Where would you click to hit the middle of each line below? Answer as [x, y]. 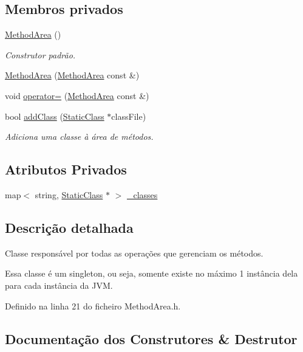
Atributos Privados [66, 169]
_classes [142, 194]
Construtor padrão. [40, 54]
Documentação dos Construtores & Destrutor [151, 338]
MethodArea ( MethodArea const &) [72, 75]
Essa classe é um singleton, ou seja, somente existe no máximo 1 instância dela [151, 273]
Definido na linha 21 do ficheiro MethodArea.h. [93, 305]
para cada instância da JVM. [59, 285]
